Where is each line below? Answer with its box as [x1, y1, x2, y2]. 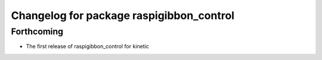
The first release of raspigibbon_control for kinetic [26, 43, 149, 50]
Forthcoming [11, 26, 64, 37]
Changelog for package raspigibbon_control [11, 9, 235, 22]
